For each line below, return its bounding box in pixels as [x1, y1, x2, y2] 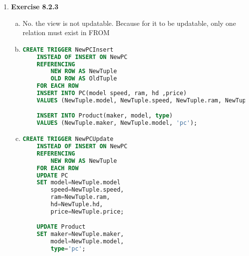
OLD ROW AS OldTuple [50, 75, 117, 82]
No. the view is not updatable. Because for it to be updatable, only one [22, 18, 236, 28]
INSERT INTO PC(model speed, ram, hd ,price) [37, 90, 187, 97]
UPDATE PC [37, 172, 68, 179]
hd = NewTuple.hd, [50, 201, 103, 208]
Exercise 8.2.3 [11, 1, 58, 11]
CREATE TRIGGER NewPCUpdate [22, 136, 114, 143]
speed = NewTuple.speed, [50, 186, 124, 194]
